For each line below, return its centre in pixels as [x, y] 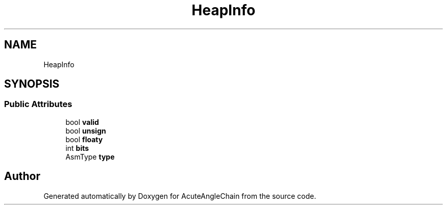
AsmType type [90, 156]
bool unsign [86, 130]
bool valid [82, 122]
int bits [77, 148]
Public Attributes [38, 104]
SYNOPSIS [32, 84]
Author [22, 176]
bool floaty [84, 139]
